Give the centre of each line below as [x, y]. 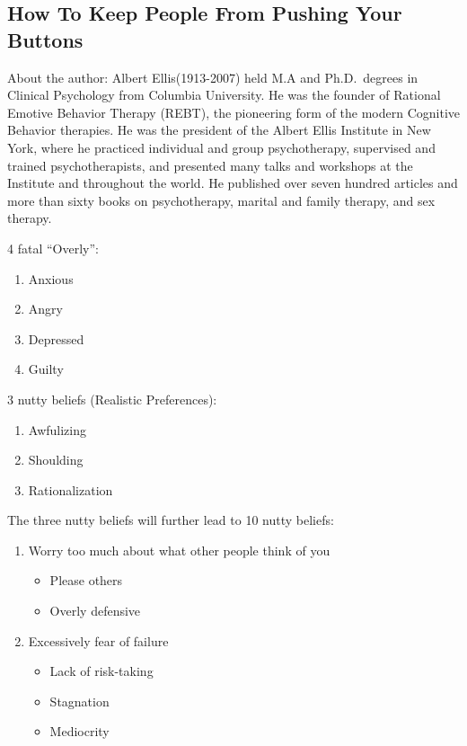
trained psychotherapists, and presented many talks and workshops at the [210, 165]
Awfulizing [57, 429]
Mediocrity [79, 731]
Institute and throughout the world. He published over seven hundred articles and [233, 183]
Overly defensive [95, 611]
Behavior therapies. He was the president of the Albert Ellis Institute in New [219, 130]
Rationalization [70, 489]
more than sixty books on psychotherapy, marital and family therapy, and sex [221, 200]
